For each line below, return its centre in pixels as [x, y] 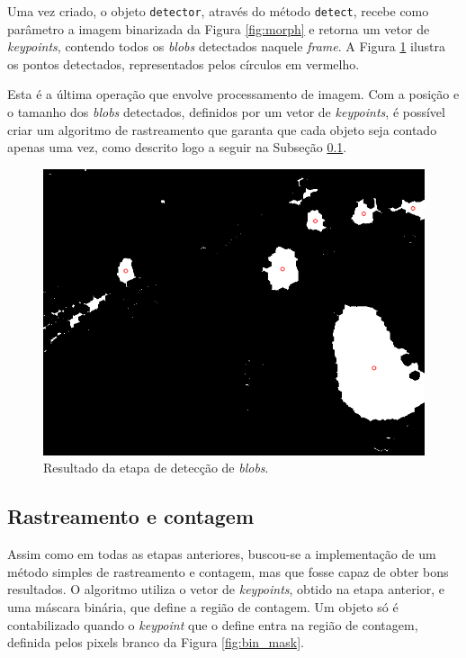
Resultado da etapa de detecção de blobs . [156, 468]
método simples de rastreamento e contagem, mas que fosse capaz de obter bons [228, 571]
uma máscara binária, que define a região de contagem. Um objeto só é [203, 606]
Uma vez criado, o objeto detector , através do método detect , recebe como [218, 11]
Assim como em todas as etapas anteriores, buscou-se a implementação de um [222, 554]
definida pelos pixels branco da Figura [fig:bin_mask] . [156, 642]
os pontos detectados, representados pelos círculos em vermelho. [184, 63]
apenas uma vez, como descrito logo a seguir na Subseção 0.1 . [177, 147]
